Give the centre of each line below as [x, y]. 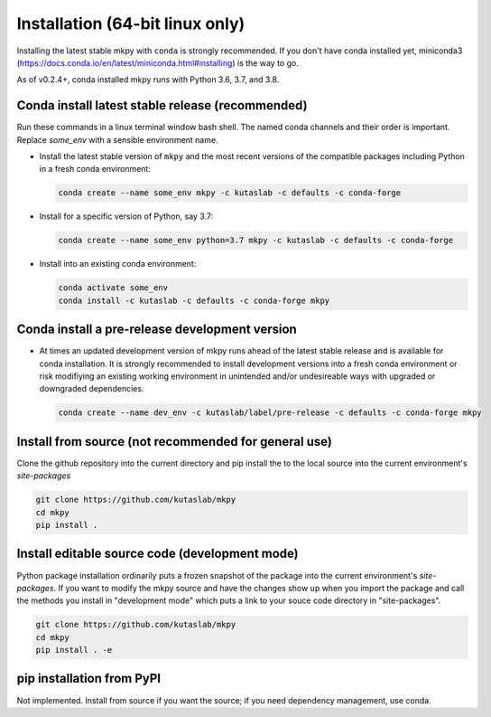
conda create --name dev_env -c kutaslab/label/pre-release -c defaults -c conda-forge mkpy [270, 413]
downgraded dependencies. [92, 389]
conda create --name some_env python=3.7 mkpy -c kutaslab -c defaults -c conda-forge [256, 241]
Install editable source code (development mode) [158, 554]
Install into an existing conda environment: [118, 264]
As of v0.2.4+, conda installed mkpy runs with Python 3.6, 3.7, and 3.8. [148, 80]
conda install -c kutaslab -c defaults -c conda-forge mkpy [194, 300]
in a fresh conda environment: [95, 169]
